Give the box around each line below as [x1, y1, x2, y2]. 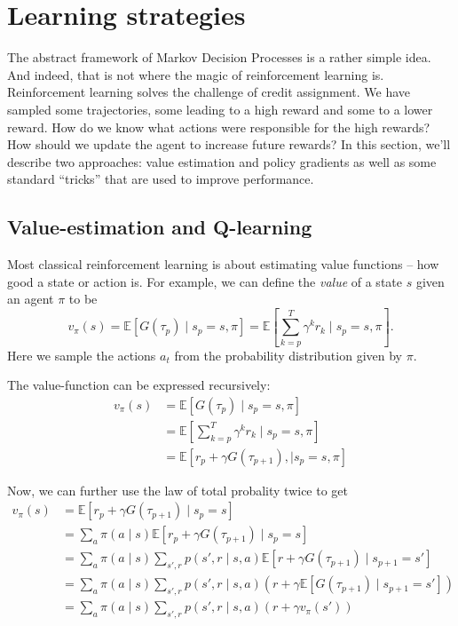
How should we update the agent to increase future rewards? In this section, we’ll [7, 135, 451, 154]
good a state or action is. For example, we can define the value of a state [7, 272, 402, 290]
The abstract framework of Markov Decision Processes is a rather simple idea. [7, 48, 431, 67]
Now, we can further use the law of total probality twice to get [7, 480, 348, 499]
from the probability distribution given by [174, 345, 402, 364]
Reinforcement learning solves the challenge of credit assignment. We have [7, 83, 411, 101]
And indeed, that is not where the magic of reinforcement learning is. [7, 65, 384, 83]
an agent [7, 289, 54, 308]
